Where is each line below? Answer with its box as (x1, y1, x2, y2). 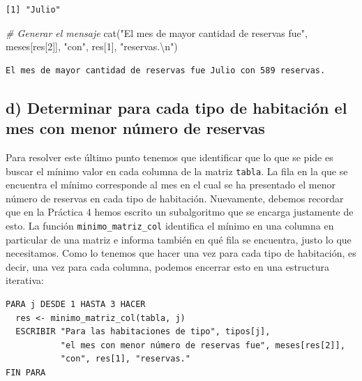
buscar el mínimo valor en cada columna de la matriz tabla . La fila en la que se (6, 163, 348, 178)
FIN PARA (6, 368, 46, 378)
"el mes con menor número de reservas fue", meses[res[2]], (60, 340, 345, 350)
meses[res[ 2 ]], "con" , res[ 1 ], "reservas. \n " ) (6, 39, 178, 54)
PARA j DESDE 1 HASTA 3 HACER (6, 299, 146, 310)
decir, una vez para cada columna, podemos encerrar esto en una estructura (6, 259, 330, 274)
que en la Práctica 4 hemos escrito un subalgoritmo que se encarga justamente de (6, 204, 354, 219)
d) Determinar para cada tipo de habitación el (6, 96, 347, 118)
